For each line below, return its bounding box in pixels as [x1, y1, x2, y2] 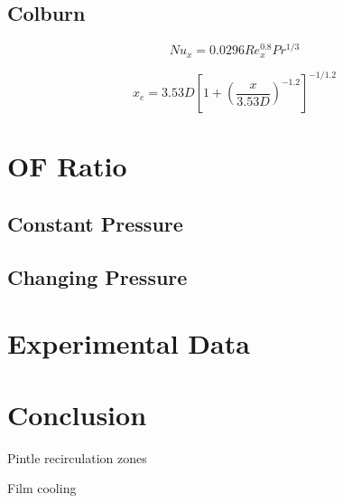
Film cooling [7, 479, 77, 498]
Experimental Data [7, 325, 250, 362]
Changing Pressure [7, 262, 188, 290]
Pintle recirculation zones [7, 448, 147, 467]
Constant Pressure [7, 210, 183, 237]
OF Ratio [7, 147, 127, 185]
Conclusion [7, 395, 147, 432]
